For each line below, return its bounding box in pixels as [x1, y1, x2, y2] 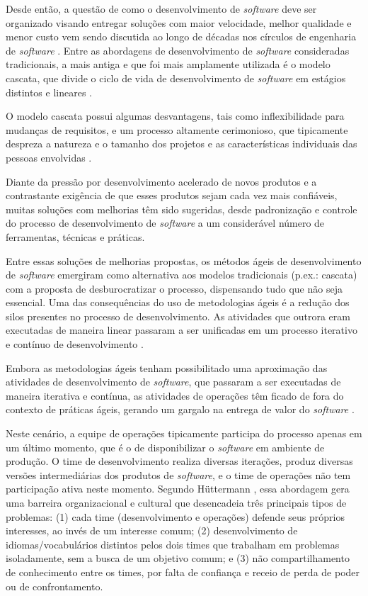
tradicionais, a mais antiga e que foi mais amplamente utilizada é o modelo [6, 57, 330, 72]
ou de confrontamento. [6, 578, 103, 593]
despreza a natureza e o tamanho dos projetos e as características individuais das [6, 136, 357, 151]
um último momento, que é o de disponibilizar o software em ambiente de [6, 439, 325, 454]
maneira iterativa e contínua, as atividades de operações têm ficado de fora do [6, 388, 344, 403]
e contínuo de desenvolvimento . [6, 337, 144, 352]
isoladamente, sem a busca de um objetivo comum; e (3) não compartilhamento [6, 551, 350, 566]
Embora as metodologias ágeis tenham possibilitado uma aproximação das [6, 360, 328, 375]
